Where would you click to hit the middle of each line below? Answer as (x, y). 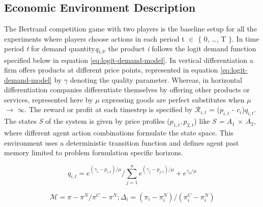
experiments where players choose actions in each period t (94, 38)
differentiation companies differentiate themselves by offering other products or (127, 90)
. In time (246, 38)
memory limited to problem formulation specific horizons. (94, 152)
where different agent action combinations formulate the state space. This (119, 133)
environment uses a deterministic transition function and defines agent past (122, 142)
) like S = (209, 121)
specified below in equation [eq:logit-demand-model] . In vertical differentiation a (129, 60)
